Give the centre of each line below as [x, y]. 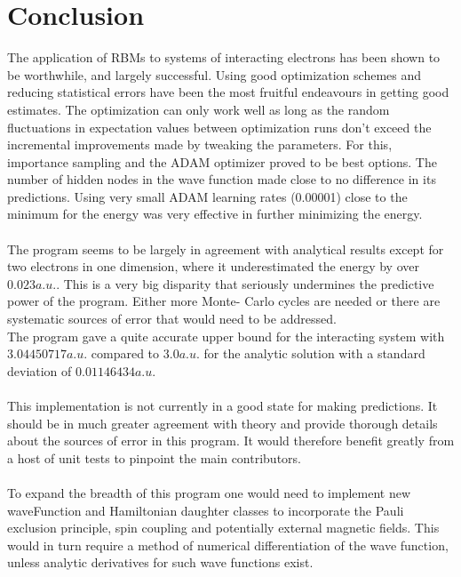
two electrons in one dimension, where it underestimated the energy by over [213, 266]
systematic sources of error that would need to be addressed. [172, 319]
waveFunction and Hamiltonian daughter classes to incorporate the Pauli [206, 510]
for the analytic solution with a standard [314, 353]
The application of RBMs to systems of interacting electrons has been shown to [224, 57]
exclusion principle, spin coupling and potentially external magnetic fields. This [223, 528]
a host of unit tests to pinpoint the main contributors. [154, 457]
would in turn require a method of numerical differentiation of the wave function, [228, 545]
